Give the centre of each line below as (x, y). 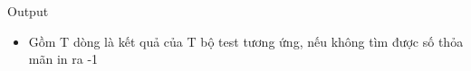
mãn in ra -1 (63, 59)
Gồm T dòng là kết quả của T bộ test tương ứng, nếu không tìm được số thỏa (246, 41)
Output (28, 11)
